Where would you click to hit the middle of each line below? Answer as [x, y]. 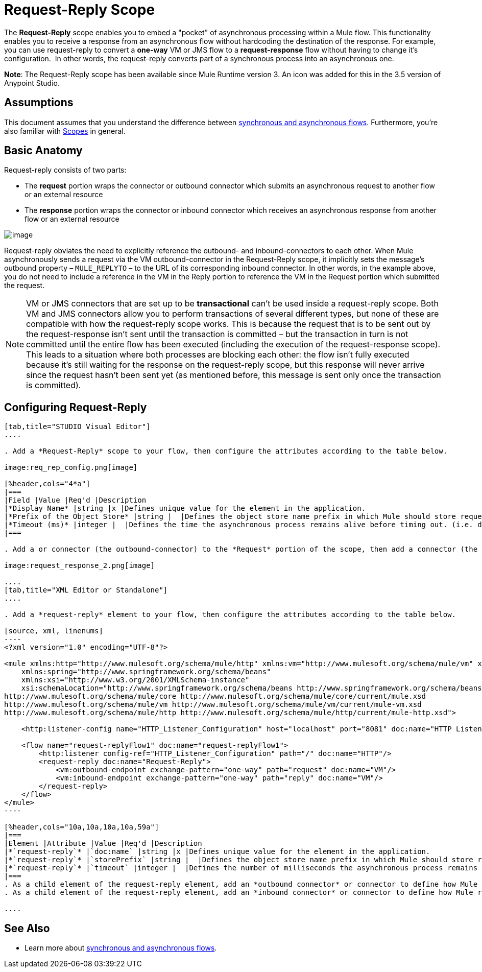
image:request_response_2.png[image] [80, 566]
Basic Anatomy [43, 151]
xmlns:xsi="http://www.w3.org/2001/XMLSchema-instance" [135, 680]
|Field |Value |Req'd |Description [75, 500]
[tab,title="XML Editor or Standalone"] [86, 590]
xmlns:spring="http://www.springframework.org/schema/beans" [146, 672]
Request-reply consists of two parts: [65, 170]
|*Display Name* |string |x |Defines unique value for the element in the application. [185, 508]
